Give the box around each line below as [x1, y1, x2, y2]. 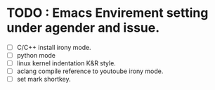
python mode [16, 51, 56, 59]
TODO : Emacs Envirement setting [6, 5, 209, 21]
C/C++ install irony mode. [16, 43, 92, 51]
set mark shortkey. [16, 75, 71, 84]
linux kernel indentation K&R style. [16, 59, 117, 67]
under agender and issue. [6, 20, 160, 36]
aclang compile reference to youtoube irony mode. [16, 67, 164, 75]
